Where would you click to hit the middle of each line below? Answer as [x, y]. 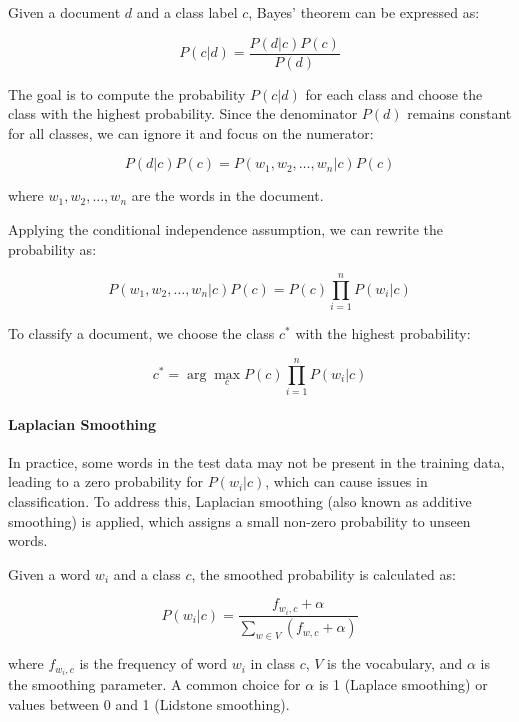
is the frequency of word [153, 663]
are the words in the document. [227, 195]
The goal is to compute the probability [127, 93]
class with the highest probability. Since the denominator [183, 113]
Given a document [64, 12]
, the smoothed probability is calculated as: [323, 573]
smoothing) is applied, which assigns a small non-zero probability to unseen [239, 520]
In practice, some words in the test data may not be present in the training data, [256, 461]
